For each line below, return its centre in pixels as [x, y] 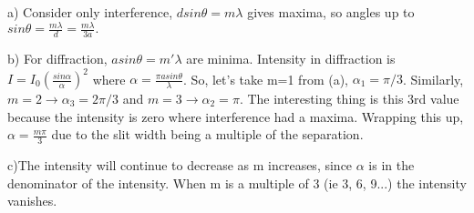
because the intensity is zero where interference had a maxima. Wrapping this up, [236, 116]
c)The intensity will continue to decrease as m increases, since [180, 165]
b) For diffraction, [57, 58]
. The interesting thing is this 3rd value [349, 99]
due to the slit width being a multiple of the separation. [207, 134]
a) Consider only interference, [90, 12]
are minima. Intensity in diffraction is [291, 58]
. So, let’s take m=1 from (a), [266, 79]
